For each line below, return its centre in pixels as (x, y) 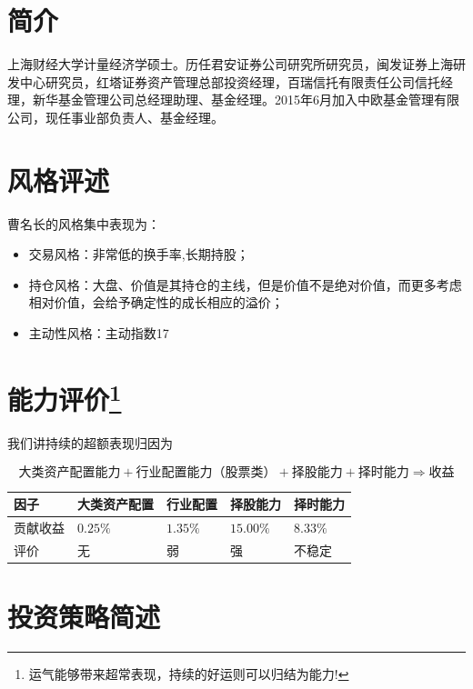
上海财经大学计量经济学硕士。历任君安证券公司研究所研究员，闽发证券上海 (230, 64)
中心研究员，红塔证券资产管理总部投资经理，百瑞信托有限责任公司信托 (230, 81)
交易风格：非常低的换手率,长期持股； (139, 254)
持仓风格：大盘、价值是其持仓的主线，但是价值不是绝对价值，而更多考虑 (245, 284)
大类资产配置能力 (70, 472)
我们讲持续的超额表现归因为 (90, 443)
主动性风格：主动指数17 (99, 333)
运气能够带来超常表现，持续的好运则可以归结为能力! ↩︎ (189, 674)
